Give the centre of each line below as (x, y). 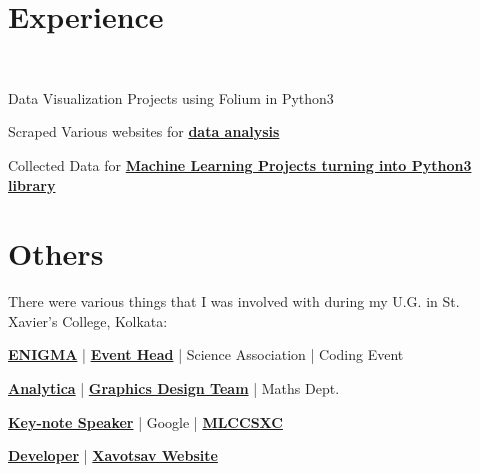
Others (56, 253)
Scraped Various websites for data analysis (144, 131)
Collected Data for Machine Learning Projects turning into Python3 (240, 164)
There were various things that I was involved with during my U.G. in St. (234, 301)
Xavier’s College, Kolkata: (88, 320)
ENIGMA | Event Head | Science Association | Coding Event (206, 354)
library (32, 184)
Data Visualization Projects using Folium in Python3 (171, 97)
